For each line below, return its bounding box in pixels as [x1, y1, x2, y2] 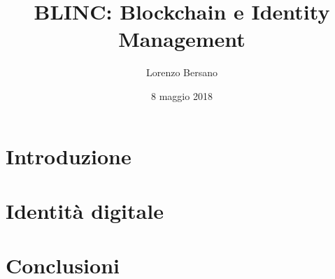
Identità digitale [6, 196, 164, 224]
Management [118, 24, 245, 53]
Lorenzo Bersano [145, 65, 218, 80]
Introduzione [6, 141, 131, 170]
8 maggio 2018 [151, 88, 213, 103]
